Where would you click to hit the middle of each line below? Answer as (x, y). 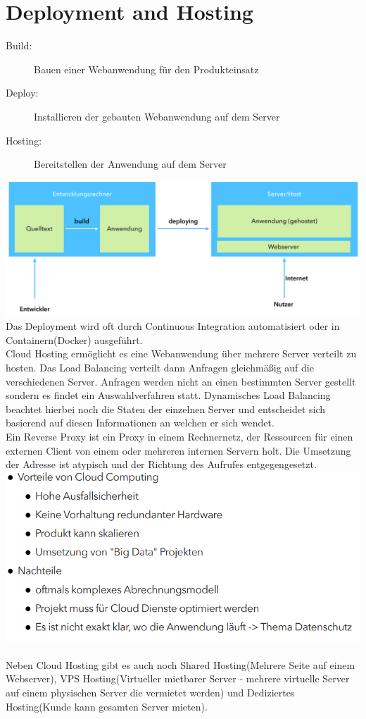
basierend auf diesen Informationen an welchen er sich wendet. (140, 423)
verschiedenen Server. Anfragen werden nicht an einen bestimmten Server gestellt (181, 381)
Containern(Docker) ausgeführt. (74, 339)
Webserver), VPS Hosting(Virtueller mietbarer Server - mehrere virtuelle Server (178, 678)
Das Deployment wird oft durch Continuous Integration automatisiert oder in (173, 326)
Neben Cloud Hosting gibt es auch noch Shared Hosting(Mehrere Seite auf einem (181, 664)
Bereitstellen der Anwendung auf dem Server (130, 164)
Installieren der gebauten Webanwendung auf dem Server (157, 116)
